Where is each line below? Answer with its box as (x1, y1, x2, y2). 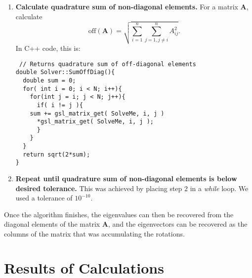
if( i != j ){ (37, 101, 83, 109)
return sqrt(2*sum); (23, 151, 90, 158)
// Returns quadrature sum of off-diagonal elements (19, 60, 196, 68)
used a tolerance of (15, 193, 73, 203)
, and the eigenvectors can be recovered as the (108, 219, 248, 229)
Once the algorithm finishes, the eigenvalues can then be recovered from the (4, 209, 234, 219)
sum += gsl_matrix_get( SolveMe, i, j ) (30, 110, 165, 117)
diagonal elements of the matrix (4, 219, 100, 229)
